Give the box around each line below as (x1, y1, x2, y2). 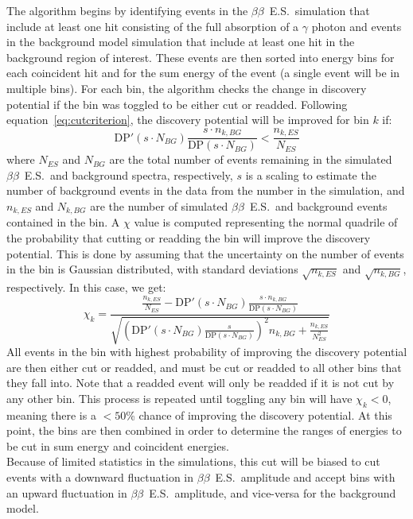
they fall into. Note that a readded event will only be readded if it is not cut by (6, 374, 395, 391)
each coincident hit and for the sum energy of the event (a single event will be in (6, 64, 400, 81)
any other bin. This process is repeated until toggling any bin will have (6, 389, 353, 406)
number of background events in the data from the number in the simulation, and (6, 182, 405, 199)
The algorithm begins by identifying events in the (6, 2, 248, 18)
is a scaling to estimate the (245, 166, 376, 183)
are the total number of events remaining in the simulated (109, 151, 392, 168)
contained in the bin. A (6, 214, 120, 230)
